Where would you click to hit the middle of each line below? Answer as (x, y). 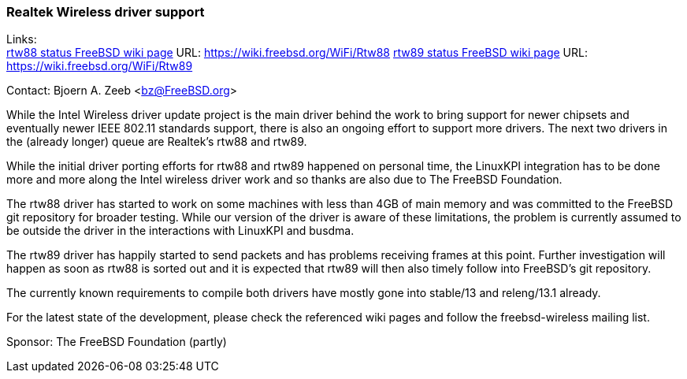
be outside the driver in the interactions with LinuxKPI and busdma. (180, 231)
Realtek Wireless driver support (106, 12)
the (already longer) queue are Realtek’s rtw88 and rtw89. (157, 142)
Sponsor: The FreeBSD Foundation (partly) (117, 342)
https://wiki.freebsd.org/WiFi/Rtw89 (100, 66)
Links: (22, 39)
